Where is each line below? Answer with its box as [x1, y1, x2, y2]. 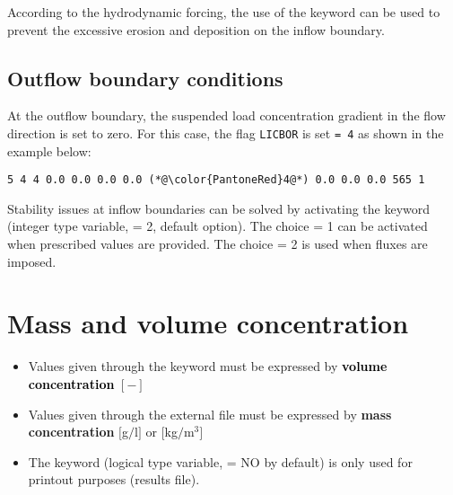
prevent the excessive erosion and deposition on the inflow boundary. [7, 20, 385, 39]
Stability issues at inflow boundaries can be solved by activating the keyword [7, 199, 431, 217]
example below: [7, 141, 91, 160]
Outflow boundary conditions [7, 64, 283, 92]
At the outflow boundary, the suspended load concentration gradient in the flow [7, 106, 446, 125]
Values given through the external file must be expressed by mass [28, 404, 392, 423]
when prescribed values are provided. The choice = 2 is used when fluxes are [7, 234, 428, 253]
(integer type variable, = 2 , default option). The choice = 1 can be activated [7, 217, 428, 235]
